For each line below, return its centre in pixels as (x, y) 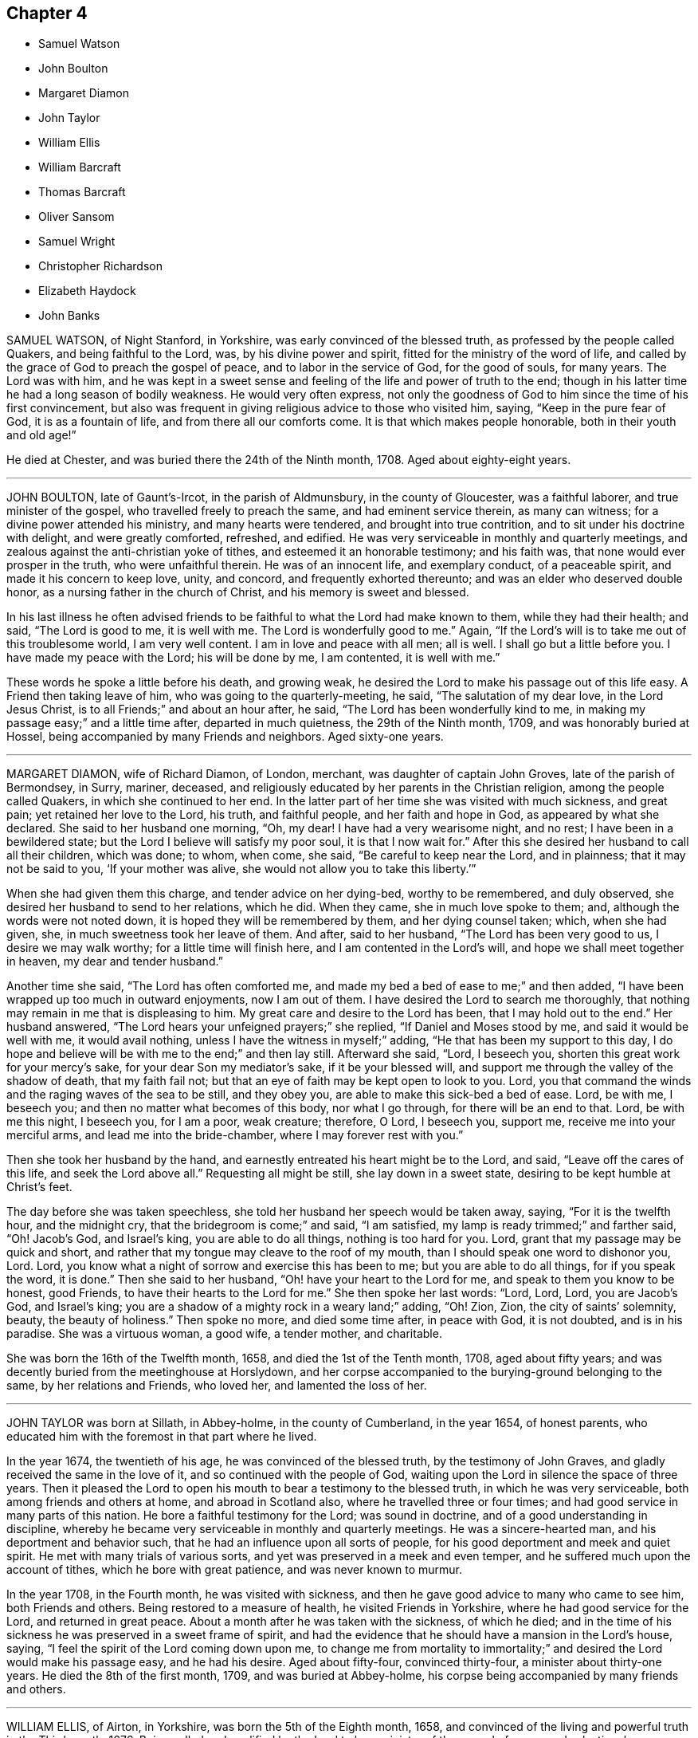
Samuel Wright (77, 242)
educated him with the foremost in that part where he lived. (162, 1437)
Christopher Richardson (100, 266)
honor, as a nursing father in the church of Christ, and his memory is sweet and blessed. (238, 592)
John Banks (69, 316)
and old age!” (41, 435)
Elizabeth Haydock (87, 291)
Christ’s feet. (39, 1187)
